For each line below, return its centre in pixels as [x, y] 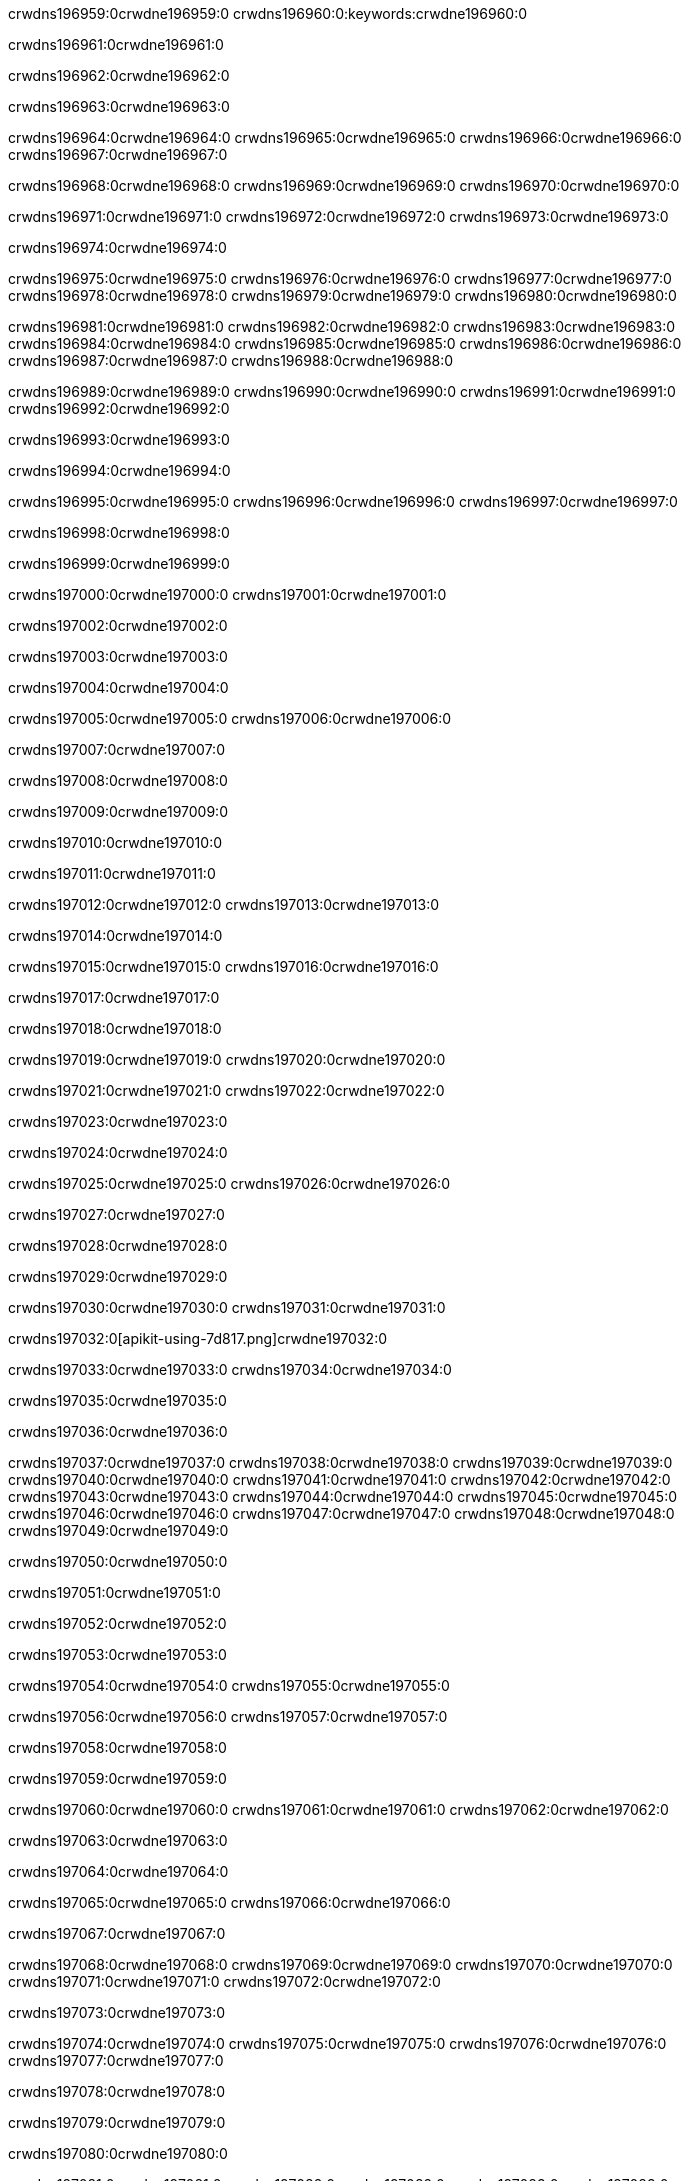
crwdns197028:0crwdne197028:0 [118, 1245]
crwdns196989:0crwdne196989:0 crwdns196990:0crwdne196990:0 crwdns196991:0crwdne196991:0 [342, 391]
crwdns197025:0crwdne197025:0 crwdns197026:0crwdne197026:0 [229, 1183]
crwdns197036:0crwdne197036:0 [118, 1431]
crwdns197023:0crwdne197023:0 [118, 1121]
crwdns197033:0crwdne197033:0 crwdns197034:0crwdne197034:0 [230, 1369]
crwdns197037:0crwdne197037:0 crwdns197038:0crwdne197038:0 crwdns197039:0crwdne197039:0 [340, 1462]
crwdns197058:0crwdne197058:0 [117, 1747]
